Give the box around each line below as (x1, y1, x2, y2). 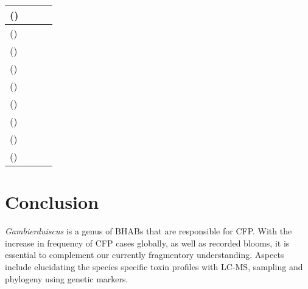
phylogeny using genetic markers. (5, 272, 128, 285)
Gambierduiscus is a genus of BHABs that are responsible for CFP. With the (5, 225, 292, 237)
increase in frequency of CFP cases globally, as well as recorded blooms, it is (5, 236, 290, 249)
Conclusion (5, 189, 99, 214)
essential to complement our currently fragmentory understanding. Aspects (5, 248, 284, 261)
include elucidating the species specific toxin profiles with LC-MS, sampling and (5, 260, 303, 273)
